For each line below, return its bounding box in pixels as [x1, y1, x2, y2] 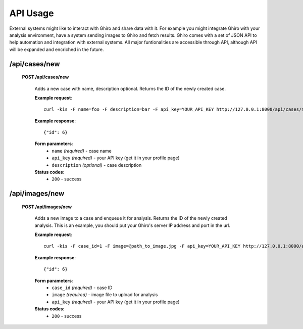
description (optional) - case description [52, 162, 142, 168]
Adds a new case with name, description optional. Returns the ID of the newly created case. [34, 85, 226, 91]
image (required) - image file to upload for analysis [52, 292, 158, 298]
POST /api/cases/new [22, 74, 69, 80]
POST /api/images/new [22, 204, 72, 210]
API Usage [9, 8, 54, 19]
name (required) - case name [52, 148, 112, 154]
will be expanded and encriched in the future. [9, 46, 104, 53]
